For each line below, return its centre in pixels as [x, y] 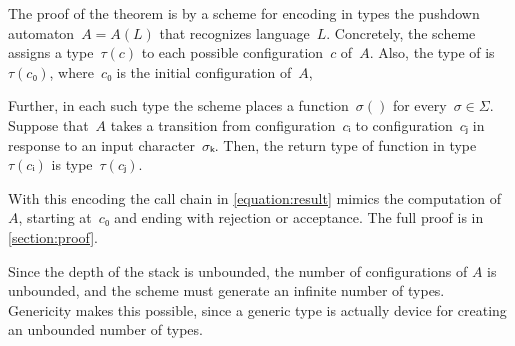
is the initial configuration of [204, 71]
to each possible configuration [232, 52]
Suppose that [48, 124]
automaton [41, 32]
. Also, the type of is [432, 52]
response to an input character [101, 144]
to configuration [404, 124]
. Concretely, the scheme [401, 32]
